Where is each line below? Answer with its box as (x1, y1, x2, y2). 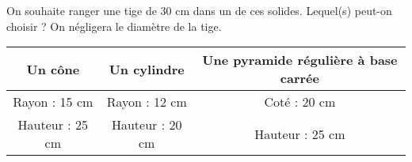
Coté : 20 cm (264, 92, 336, 111)
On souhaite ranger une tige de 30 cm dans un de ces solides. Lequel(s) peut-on (6, 2, 392, 18)
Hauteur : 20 (111, 115, 182, 134)
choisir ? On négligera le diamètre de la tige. (6, 17, 222, 34)
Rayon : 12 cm (106, 92, 187, 111)
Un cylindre (109, 59, 185, 78)
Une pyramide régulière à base (202, 51, 398, 70)
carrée (280, 69, 319, 88)
